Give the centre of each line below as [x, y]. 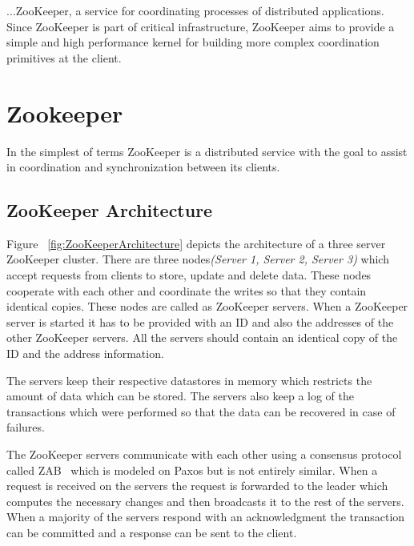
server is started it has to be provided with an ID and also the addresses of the [200, 321]
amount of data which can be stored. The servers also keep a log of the [180, 396]
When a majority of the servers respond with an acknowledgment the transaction [206, 517]
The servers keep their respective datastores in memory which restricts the [189, 380]
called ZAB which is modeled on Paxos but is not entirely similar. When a [192, 470]
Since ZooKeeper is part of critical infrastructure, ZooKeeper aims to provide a [201, 26]
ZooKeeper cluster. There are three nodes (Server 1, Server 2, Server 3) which [198, 259]
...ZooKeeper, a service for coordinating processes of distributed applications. [195, 10]
